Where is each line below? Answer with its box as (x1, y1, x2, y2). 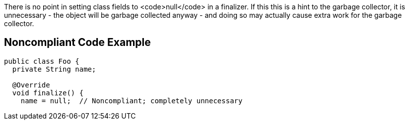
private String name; (12, 65, 96, 73)
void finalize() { (12, 88, 84, 97)
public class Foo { (4, 57, 79, 65)
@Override (12, 81, 50, 89)
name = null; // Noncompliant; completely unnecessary (20, 96, 243, 105)
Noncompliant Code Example (4, 36, 151, 49)
